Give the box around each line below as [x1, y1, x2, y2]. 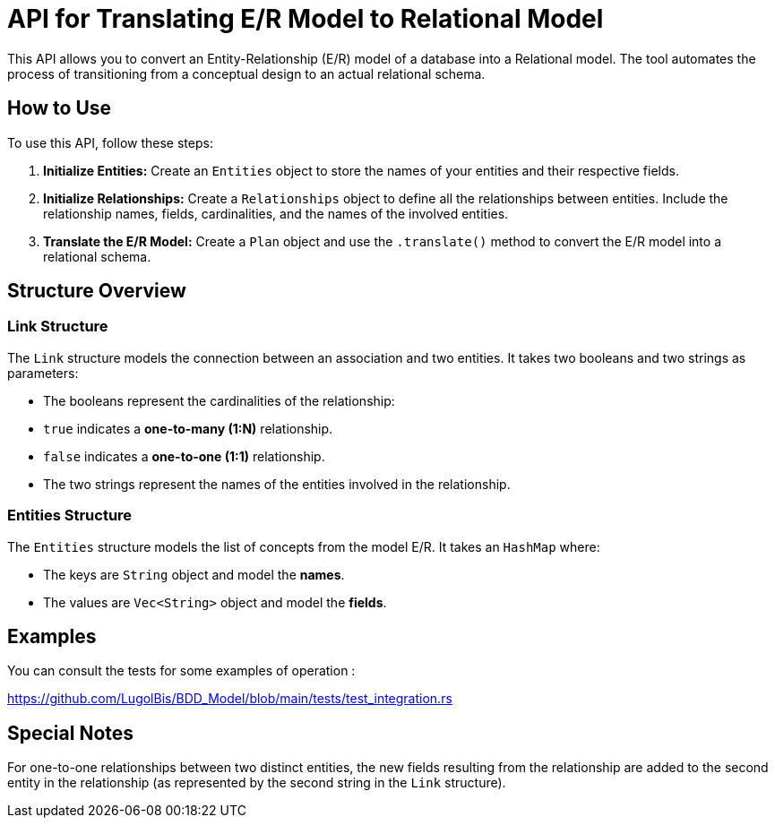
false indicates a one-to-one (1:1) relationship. [43, 448, 325, 464]
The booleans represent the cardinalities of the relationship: [43, 392, 395, 408]
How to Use [7, 97, 112, 120]
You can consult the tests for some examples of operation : [7, 663, 356, 679]
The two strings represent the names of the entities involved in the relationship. [43, 476, 511, 492]
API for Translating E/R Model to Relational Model [7, 4, 604, 34]
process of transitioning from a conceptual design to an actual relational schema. [7, 65, 486, 82]
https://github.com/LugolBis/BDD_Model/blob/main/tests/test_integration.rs [7, 691, 452, 707]
